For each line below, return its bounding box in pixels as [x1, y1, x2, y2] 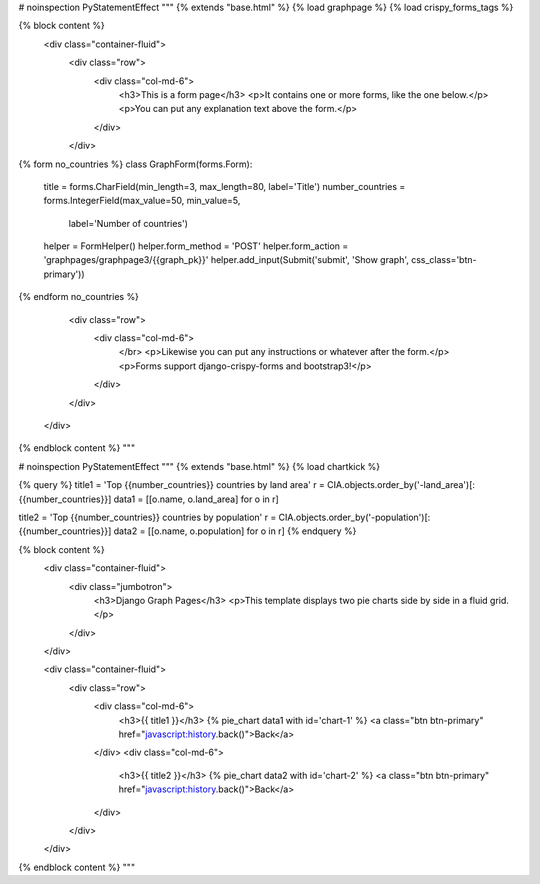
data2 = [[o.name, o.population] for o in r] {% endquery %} [113, 525, 357, 537]
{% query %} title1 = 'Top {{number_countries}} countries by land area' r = [18, 479, 325, 491]
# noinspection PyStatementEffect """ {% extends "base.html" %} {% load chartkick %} [18, 460, 381, 472]
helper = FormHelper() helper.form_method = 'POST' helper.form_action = [43, 240, 349, 252]
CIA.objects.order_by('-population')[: [278, 511, 431, 523]
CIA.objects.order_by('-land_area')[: [326, 479, 475, 491]
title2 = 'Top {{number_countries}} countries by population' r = [18, 511, 277, 523]
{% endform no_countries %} [18, 291, 140, 303]
